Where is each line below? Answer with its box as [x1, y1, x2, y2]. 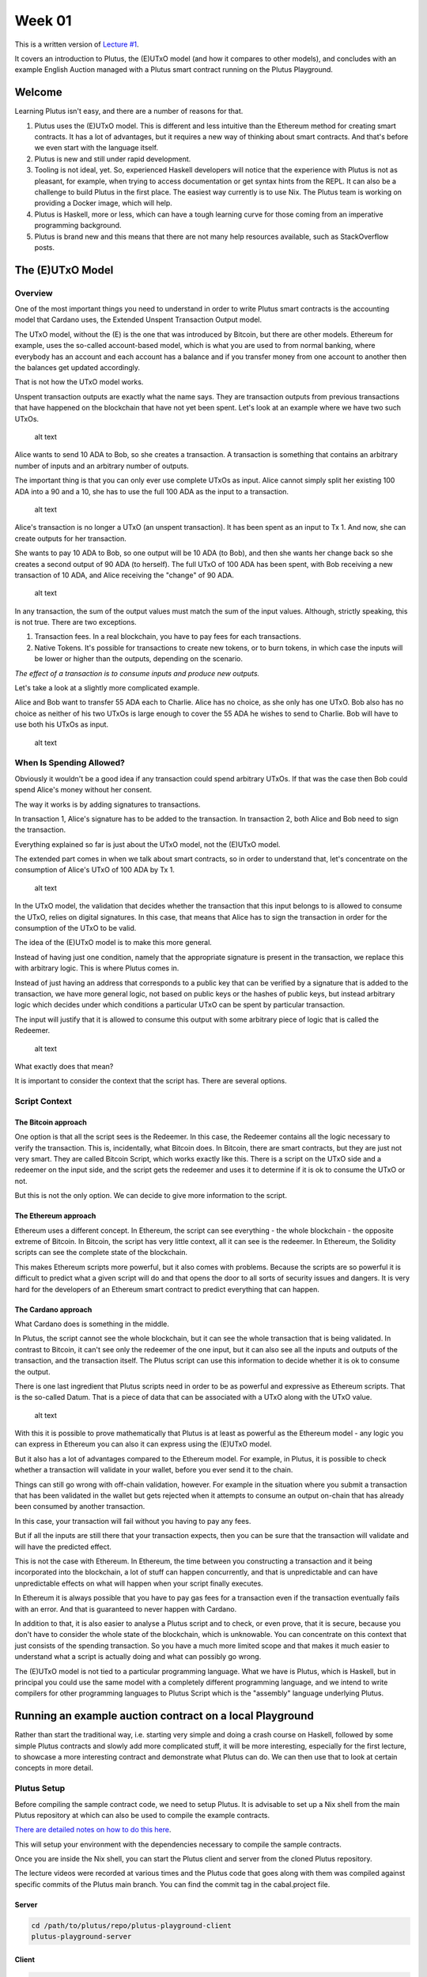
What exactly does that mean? [14, 1061, 114, 1071]
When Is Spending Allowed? [14, 758, 126, 769]
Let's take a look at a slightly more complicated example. [14, 683, 200, 693]
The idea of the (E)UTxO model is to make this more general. [14, 938, 213, 947]
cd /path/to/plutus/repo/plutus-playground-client [31, 1921, 232, 1930]
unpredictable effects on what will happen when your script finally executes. [14, 1578, 264, 1588]
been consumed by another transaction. [14, 1502, 145, 1511]
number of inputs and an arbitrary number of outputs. [14, 461, 189, 471]
